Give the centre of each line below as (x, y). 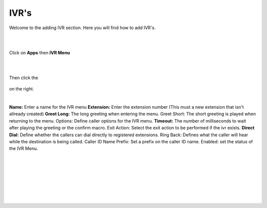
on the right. (22, 89)
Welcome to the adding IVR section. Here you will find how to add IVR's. (82, 28)
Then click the (24, 78)
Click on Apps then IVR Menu (40, 52)
